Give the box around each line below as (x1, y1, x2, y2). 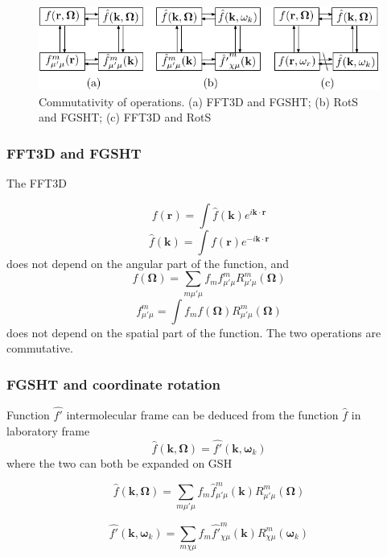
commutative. (6, 340, 73, 357)
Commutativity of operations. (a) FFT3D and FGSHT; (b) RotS (39, 93, 359, 109)
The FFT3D (6, 174, 67, 191)
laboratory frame (6, 422, 90, 439)
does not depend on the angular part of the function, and (6, 254, 289, 271)
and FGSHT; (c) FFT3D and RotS (39, 109, 212, 126)
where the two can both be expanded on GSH (6, 454, 233, 471)
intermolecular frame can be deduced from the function (66, 406, 339, 423)
